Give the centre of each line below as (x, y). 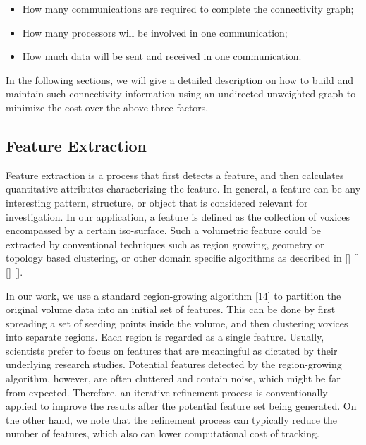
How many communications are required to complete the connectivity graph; (188, 8)
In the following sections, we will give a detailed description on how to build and (179, 79)
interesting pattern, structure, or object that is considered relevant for (157, 202)
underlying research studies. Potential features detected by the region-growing (174, 364)
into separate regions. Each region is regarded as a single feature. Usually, (165, 337)
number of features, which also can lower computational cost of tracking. (163, 433)
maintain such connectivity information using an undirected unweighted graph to (181, 93)
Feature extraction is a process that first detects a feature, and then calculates (175, 175)
